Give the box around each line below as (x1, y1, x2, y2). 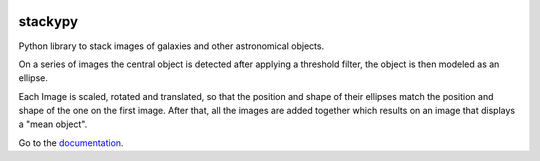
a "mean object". (18, 118, 88, 130)
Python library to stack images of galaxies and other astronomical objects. (18, 40, 325, 52)
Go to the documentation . (18, 136, 124, 149)
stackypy (18, 13, 79, 30)
